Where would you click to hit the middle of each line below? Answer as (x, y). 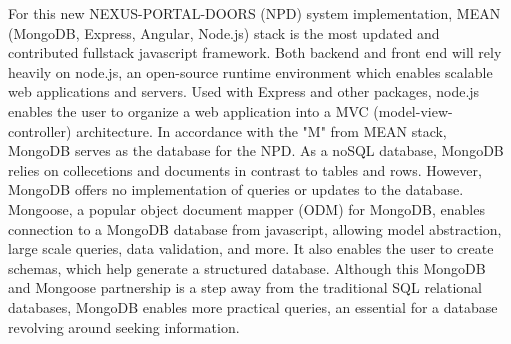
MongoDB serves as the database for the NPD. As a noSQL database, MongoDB (256, 150)
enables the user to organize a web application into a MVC (188, 110)
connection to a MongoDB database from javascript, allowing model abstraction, (255, 228)
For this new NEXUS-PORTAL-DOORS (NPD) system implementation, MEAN (254, 13)
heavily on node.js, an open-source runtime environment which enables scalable (250, 71)
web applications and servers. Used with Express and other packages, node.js (244, 91)
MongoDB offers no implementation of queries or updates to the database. (236, 189)
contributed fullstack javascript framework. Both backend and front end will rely (255, 52)
